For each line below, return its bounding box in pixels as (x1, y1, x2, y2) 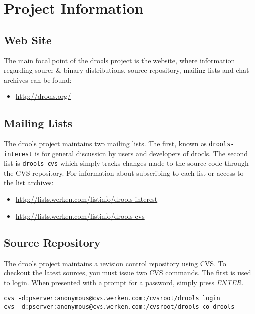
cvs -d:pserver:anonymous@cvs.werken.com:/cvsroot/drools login (4, 295, 220, 302)
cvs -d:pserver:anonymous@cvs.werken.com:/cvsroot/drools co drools (4, 303, 235, 311)
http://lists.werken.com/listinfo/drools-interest (15, 194, 158, 204)
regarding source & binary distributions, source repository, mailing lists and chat (4, 65, 249, 75)
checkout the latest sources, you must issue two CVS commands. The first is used (4, 268, 251, 278)
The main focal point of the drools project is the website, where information (4, 55, 235, 65)
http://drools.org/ (15, 91, 71, 101)
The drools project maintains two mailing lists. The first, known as (4, 138, 207, 149)
